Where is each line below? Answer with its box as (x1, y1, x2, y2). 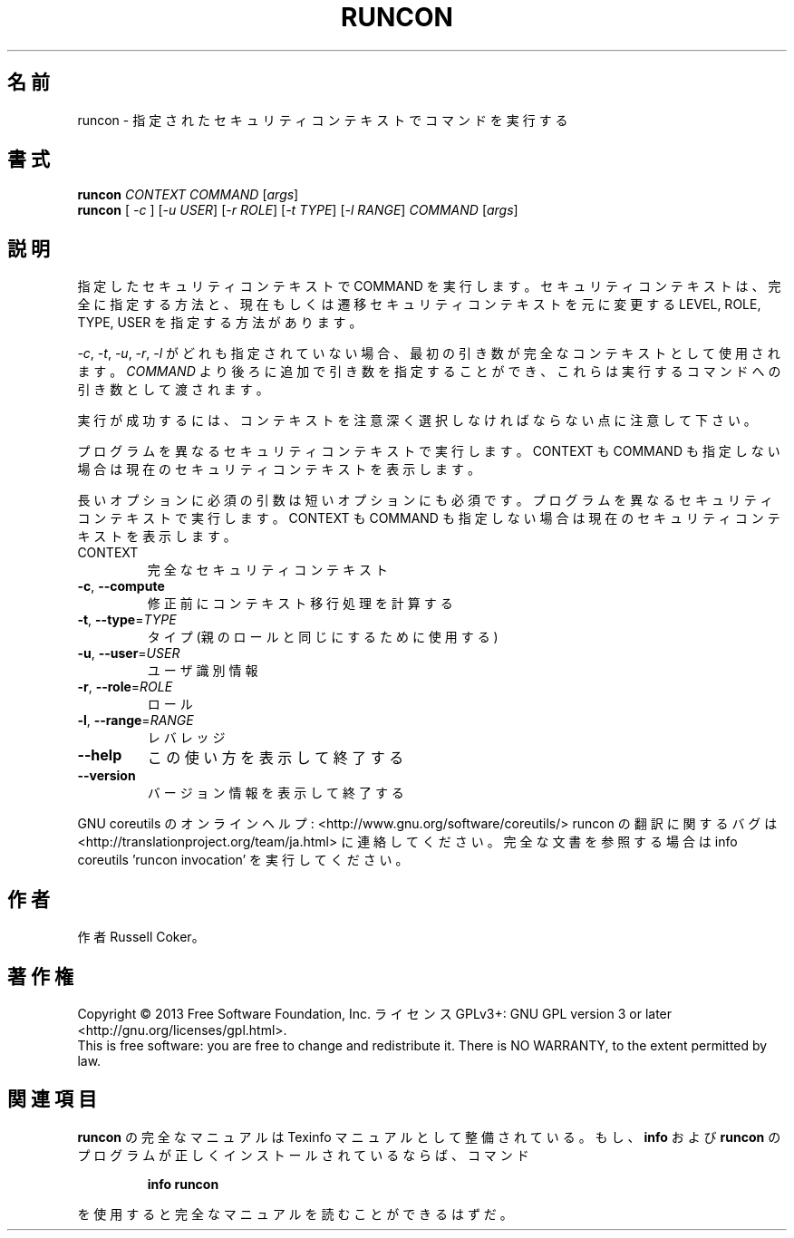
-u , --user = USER (77, 645, 180, 662)
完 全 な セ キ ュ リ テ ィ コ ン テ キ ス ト (147, 562, 388, 578)
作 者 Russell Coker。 (77, 929, 205, 945)
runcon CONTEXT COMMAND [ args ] (77, 187, 299, 203)
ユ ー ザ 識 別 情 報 (147, 663, 258, 679)
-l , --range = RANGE (77, 712, 194, 729)
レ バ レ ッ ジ (147, 730, 226, 746)
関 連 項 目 (7, 1088, 97, 1111)
